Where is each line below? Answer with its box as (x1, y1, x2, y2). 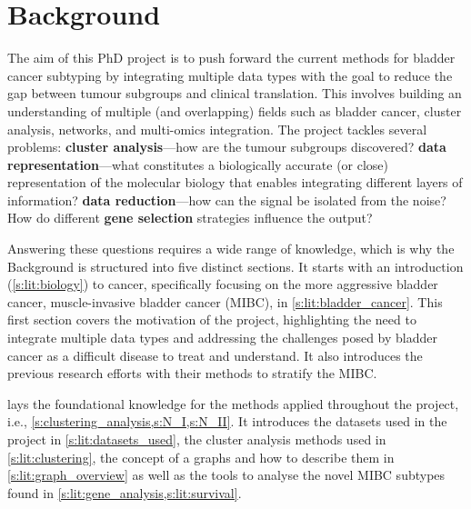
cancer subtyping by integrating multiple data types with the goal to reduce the (7, 65, 453, 85)
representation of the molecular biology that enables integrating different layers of (7, 173, 463, 192)
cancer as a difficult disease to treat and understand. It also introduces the (7, 345, 423, 364)
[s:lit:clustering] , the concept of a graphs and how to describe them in (7, 447, 395, 466)
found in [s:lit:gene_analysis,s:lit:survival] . (7, 483, 242, 502)
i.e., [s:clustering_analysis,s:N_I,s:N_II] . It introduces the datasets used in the (7, 412, 447, 431)
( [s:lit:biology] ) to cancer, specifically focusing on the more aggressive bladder (7, 274, 438, 294)
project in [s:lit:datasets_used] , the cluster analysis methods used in (7, 430, 386, 448)
